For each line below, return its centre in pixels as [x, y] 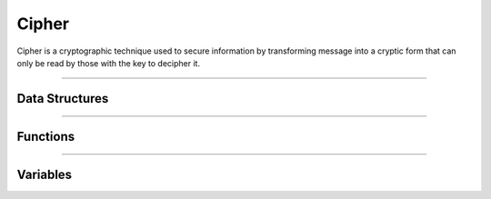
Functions [46, 136]
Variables [45, 174]
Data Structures [63, 99]
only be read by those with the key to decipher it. [108, 63]
